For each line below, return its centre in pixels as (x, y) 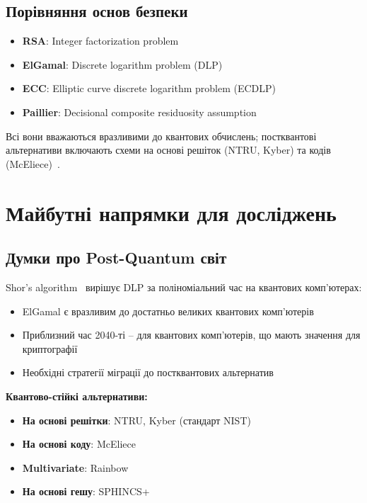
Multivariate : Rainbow (75, 467)
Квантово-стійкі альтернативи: (77, 396)
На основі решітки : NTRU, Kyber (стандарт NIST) (136, 420)
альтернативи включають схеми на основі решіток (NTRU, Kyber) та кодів (168, 150)
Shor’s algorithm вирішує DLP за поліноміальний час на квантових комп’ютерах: (184, 287)
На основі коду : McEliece (79, 444)
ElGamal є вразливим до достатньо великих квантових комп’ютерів (168, 311)
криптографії (50, 348)
